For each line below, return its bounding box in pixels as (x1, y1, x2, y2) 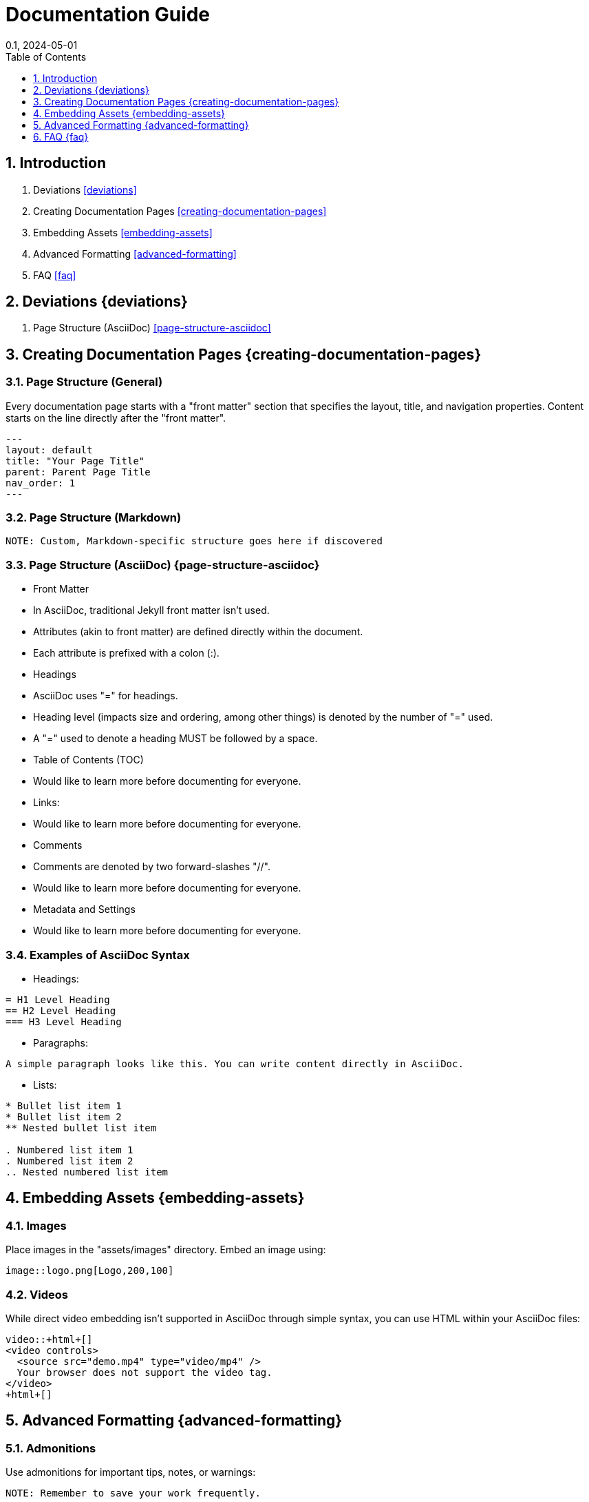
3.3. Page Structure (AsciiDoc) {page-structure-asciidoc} (6, 557, 320, 572)
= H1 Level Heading (6, 994, 110, 1005)
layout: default (6, 444, 93, 455)
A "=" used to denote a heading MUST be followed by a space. (33, 732, 318, 745)
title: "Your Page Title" (6, 455, 145, 466)
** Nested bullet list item (6, 1122, 157, 1133)
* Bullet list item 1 (6, 1100, 122, 1111)
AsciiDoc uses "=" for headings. (33, 690, 178, 702)
